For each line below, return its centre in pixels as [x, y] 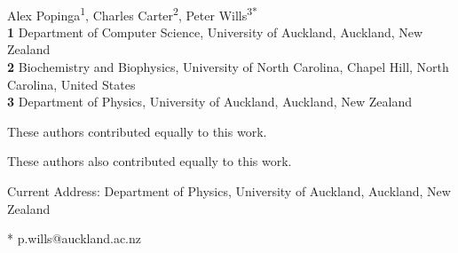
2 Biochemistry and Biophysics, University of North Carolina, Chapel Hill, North [228, 67]
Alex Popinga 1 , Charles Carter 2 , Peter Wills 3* [132, 13]
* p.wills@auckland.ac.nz [74, 238]
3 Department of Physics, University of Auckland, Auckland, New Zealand [209, 102]
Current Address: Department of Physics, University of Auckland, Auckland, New [229, 191]
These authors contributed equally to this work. [137, 131]
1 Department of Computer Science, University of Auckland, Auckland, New [215, 32]
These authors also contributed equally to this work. [150, 161]
